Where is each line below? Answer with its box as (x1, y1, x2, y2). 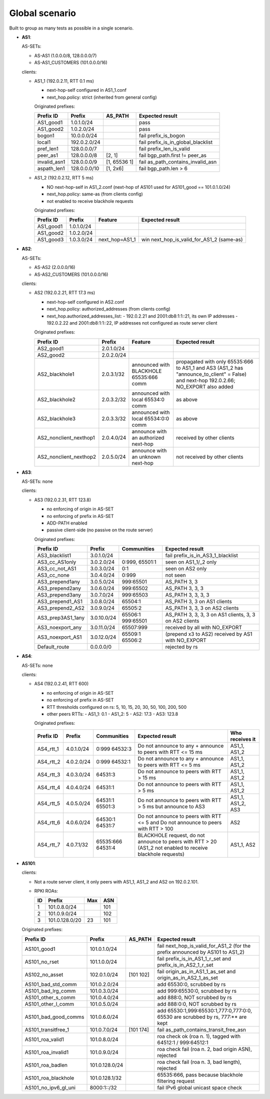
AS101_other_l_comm (24, 1000, 74, 1007)
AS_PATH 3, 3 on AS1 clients (165, 598, 232, 605)
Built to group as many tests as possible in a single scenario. (9, 25, 134, 31)
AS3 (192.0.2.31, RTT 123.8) (34, 496, 91, 503)
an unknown (131, 453, 161, 460)
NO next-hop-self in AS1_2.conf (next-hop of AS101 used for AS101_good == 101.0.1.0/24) (46, 184, 231, 190)
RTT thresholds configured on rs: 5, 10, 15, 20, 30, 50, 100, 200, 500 (46, 704, 187, 710)
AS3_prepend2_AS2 (37, 605, 85, 612)
